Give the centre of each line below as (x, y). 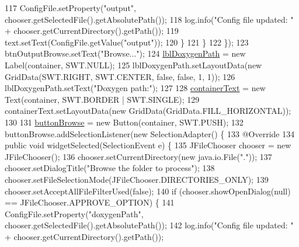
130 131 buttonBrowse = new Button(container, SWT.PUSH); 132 (124, 122)
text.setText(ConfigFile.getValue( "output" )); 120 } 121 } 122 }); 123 (127, 42)
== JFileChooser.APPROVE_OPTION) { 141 (90, 202)
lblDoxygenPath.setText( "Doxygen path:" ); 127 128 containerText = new (135, 88)
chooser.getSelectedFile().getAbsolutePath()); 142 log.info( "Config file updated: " (149, 225)
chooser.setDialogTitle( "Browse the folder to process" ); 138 (110, 168)
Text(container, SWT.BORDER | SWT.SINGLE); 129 (102, 99)
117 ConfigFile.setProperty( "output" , (70, 8)
